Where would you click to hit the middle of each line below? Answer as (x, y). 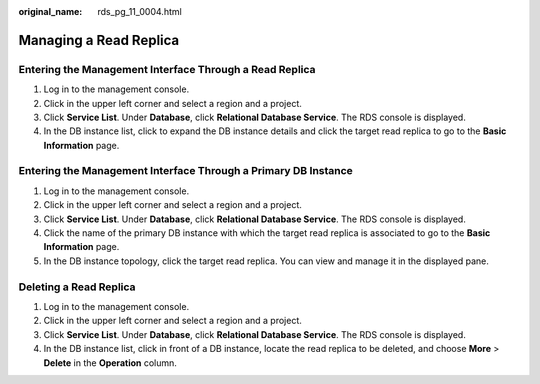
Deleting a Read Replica (77, 287)
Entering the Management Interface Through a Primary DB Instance (186, 171)
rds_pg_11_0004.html (139, 11)
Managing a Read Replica (99, 40)
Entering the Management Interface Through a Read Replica (167, 69)
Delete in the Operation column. (110, 362)
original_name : (50, 11)
